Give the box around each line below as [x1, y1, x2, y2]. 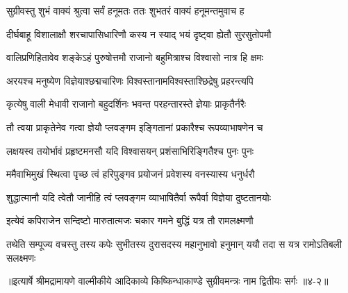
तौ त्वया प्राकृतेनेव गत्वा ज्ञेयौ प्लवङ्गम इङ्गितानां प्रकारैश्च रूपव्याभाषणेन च [6, 119, 263, 134]
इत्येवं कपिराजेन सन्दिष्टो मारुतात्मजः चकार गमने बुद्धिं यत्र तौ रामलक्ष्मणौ [6, 213, 254, 228]
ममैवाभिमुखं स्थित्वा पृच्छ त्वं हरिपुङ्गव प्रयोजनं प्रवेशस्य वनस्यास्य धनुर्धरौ [6, 167, 255, 181]
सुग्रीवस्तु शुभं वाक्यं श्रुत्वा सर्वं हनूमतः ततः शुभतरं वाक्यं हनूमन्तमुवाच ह [6, 3, 245, 17]
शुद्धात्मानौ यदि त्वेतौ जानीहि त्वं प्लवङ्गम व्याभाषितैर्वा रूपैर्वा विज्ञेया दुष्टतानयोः [6, 190, 271, 204]
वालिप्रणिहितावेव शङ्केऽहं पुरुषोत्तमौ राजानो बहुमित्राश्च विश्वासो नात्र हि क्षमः [6, 50, 263, 65]
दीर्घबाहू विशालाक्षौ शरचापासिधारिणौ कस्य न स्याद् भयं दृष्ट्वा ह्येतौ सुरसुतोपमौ [6, 26, 272, 41]
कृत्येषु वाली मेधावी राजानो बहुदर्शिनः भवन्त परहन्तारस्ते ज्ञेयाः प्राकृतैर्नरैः [6, 97, 247, 111]
